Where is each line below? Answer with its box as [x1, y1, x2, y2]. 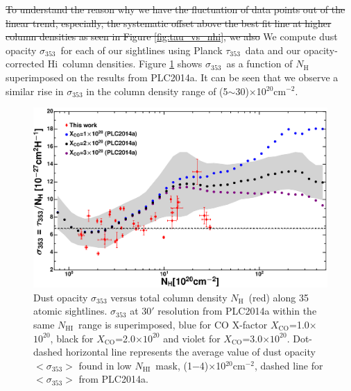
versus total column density [110, 290, 228, 304]
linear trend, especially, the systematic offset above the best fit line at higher [6, 15, 332, 30]
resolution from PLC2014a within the [157, 303, 317, 318]
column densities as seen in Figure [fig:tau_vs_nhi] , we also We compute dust [6, 29, 338, 44]
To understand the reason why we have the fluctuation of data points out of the [6, 2, 345, 16]
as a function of [226, 56, 293, 71]
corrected [6, 56, 45, 71]
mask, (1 [155, 358, 192, 372]
